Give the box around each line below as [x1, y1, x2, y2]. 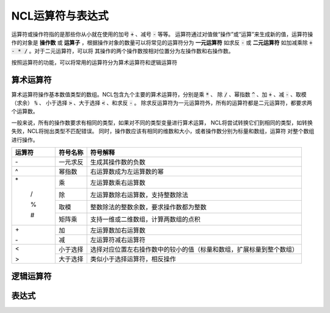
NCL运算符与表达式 [11, 9, 109, 23]
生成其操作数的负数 [90, 157, 146, 166]
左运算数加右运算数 [90, 226, 146, 234]
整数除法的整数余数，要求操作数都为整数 [90, 203, 207, 212]
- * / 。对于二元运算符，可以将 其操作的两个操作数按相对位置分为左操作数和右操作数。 [11, 48, 235, 55]
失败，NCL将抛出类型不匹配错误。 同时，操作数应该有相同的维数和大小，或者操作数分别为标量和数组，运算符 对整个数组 [11, 128, 315, 135]
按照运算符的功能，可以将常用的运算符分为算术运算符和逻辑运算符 [11, 59, 177, 66]
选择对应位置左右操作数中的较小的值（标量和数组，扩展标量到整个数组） [90, 245, 299, 253]
